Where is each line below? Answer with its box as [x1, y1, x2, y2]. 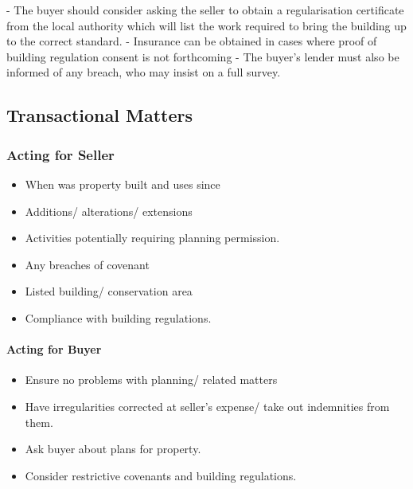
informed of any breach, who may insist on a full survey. [6, 64, 281, 80]
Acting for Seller [6, 144, 115, 164]
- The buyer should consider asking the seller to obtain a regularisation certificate [6, 2, 404, 18]
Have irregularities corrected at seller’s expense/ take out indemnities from [25, 397, 390, 414]
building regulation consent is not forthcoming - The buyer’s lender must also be [6, 48, 399, 65]
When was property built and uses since [25, 175, 220, 192]
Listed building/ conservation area [25, 283, 193, 299]
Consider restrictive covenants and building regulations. [25, 467, 297, 483]
